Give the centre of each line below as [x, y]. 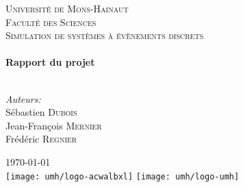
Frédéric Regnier [41, 139]
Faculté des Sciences [51, 22]
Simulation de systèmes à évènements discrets [105, 35]
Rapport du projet [50, 62]
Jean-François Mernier [54, 125]
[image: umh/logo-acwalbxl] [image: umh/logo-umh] [123, 176]
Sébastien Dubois [41, 112]
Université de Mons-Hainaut [67, 8]
